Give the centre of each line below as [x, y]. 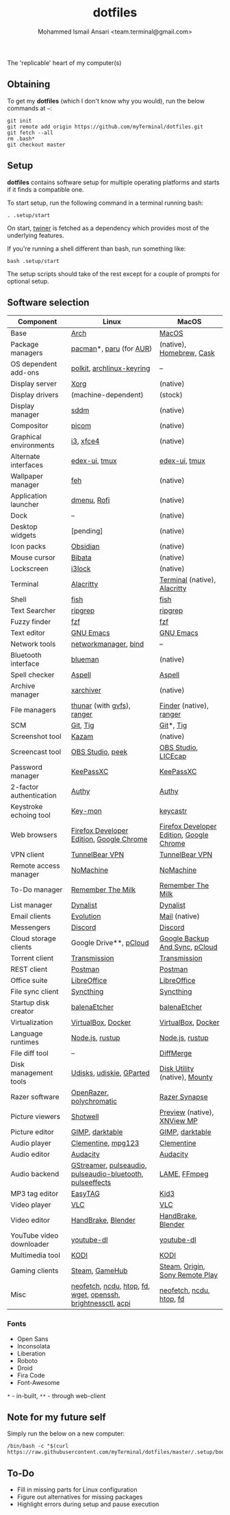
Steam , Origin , [182, 1266]
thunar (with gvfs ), [101, 705]
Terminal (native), [188, 580]
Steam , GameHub [99, 1270]
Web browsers [34, 835]
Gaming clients [35, 1270]
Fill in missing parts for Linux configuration [77, 1490]
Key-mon [87, 811]
